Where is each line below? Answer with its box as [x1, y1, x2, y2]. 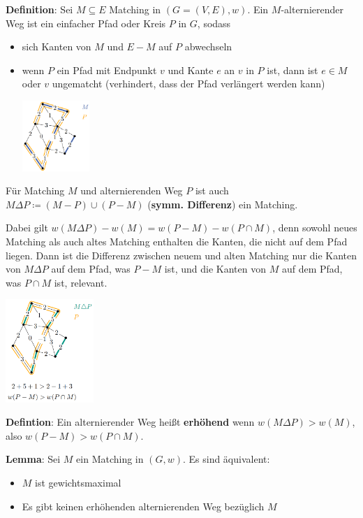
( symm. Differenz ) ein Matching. [147, 196, 298, 211]
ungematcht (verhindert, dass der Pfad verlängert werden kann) [52, 76, 325, 91]
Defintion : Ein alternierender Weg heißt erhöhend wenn [6, 415, 255, 429]
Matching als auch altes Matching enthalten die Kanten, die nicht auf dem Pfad [6, 233, 348, 248]
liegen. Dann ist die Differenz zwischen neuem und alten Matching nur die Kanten [6, 247, 357, 262]
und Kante [168, 62, 214, 77]
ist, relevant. [54, 275, 108, 289]
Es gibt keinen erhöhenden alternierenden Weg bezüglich [22, 498, 265, 513]
